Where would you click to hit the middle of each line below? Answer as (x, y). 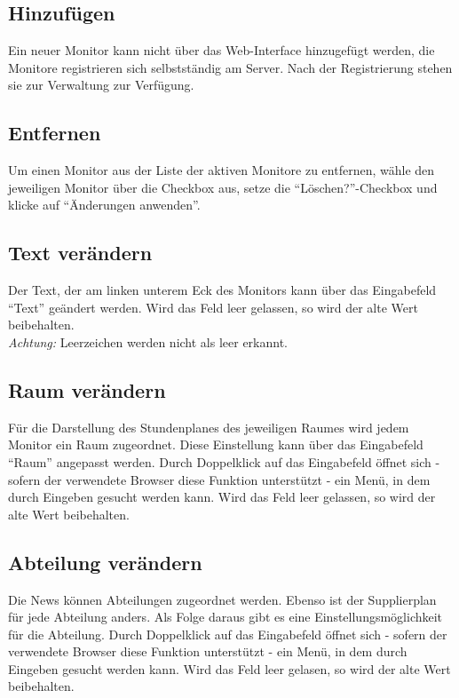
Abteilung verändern (105, 562)
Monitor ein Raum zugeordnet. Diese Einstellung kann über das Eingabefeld (216, 444)
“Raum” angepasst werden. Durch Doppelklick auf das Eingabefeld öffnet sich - (224, 461)
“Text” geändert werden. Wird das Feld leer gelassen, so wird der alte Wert (213, 307)
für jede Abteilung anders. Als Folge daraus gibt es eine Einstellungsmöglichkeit (226, 617)
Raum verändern (87, 389)
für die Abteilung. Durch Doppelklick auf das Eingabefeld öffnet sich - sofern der (228, 634)
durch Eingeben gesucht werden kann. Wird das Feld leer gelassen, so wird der (222, 497)
